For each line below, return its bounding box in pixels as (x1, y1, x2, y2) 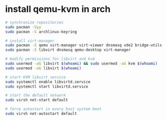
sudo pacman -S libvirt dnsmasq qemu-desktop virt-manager (5, 47, 131, 53)
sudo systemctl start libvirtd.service (5, 84, 88, 89)
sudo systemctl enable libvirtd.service (5, 79, 91, 84)
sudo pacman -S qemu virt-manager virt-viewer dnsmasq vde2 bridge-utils (5, 43, 162, 48)
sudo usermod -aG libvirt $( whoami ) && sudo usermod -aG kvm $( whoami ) (5, 61, 157, 66)
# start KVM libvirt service (5, 75, 66, 80)
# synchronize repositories (5, 20, 64, 25)
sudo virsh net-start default (5, 98, 68, 103)
